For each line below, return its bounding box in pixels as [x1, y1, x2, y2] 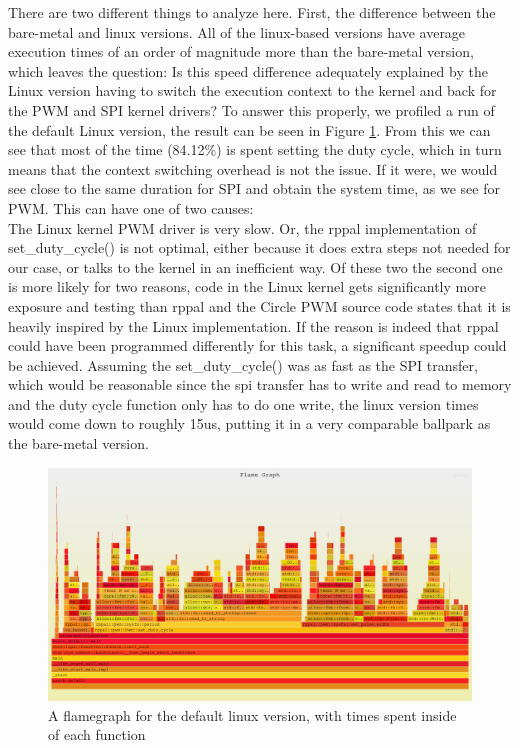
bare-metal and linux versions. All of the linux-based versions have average [8, 21, 466, 42]
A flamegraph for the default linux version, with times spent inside [48, 704, 457, 725]
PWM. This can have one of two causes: [8, 197, 254, 218]
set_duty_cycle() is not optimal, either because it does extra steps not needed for [8, 237, 511, 258]
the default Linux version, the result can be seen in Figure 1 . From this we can [8, 119, 491, 140]
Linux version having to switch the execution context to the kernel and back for [8, 80, 497, 101]
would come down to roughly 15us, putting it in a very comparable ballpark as [8, 413, 491, 434]
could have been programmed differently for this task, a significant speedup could [8, 335, 507, 356]
